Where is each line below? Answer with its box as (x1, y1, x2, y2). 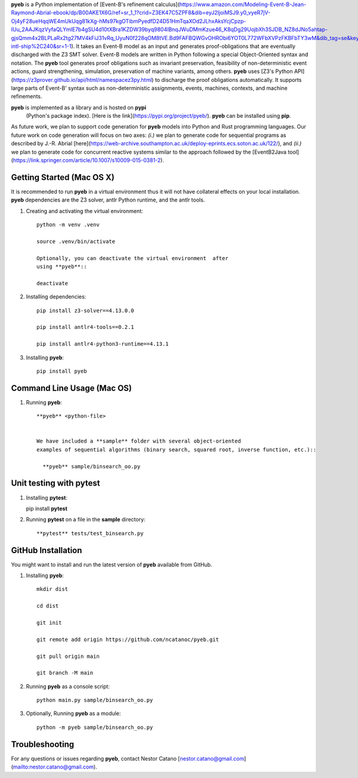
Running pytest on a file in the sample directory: (26, 516, 146, 523)
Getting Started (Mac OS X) (11, 172, 115, 182)
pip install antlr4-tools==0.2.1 (36, 324, 134, 331)
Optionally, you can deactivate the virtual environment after (36, 255, 229, 261)
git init (36, 619, 62, 626)
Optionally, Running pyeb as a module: (26, 710, 121, 717)
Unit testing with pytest (11, 478, 100, 489)
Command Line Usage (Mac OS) (11, 383, 132, 393)
